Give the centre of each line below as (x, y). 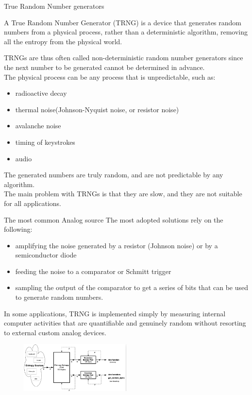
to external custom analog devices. (55, 332)
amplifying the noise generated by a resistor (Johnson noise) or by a (117, 245)
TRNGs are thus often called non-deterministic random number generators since (124, 58)
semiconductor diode (46, 255)
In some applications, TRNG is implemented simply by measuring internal (115, 313)
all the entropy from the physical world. (63, 41)
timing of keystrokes (45, 142)
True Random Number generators (54, 6)
